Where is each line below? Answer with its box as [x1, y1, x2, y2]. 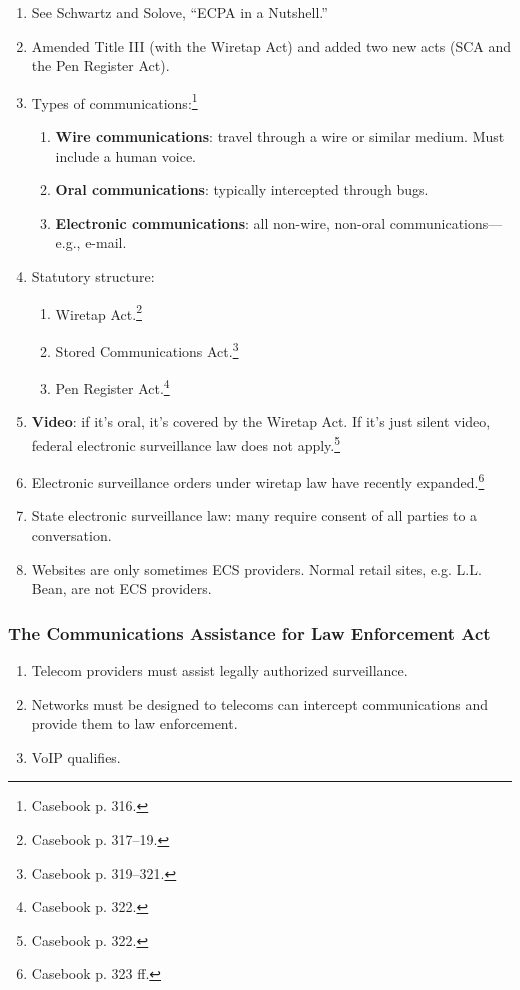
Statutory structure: [31, 266, 155, 286]
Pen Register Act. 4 [55, 375, 170, 398]
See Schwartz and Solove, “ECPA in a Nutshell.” [31, 2, 328, 22]
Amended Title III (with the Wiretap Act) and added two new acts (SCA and [31, 35, 512, 56]
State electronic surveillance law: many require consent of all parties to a [31, 505, 478, 526]
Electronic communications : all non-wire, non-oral [55, 212, 386, 233]
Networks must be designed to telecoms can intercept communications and [31, 693, 488, 714]
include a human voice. [55, 145, 196, 166]
